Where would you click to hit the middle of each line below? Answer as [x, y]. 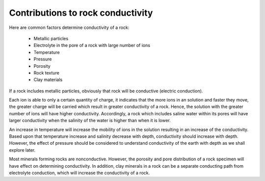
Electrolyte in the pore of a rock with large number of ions [92, 45]
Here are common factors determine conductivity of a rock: [69, 27]
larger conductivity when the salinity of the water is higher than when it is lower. [90, 121]
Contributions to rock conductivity [81, 13]
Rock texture [47, 73]
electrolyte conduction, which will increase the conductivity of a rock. [79, 173]
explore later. [22, 150]
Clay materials [48, 80]
